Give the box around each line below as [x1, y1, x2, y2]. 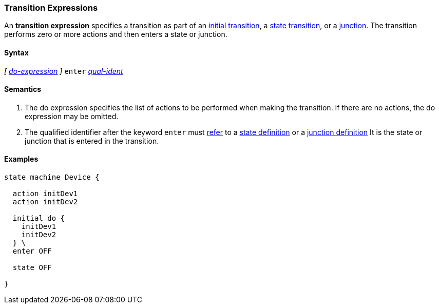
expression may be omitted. [25, 111, 119, 121]
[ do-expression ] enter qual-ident [4, 66, 123, 75]
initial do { [12, 214, 65, 223]
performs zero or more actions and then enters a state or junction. [4, 30, 227, 39]
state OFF [12, 263, 52, 272]
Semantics [4, 85, 42, 94]
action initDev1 [12, 189, 78, 198]
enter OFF [12, 247, 52, 256]
